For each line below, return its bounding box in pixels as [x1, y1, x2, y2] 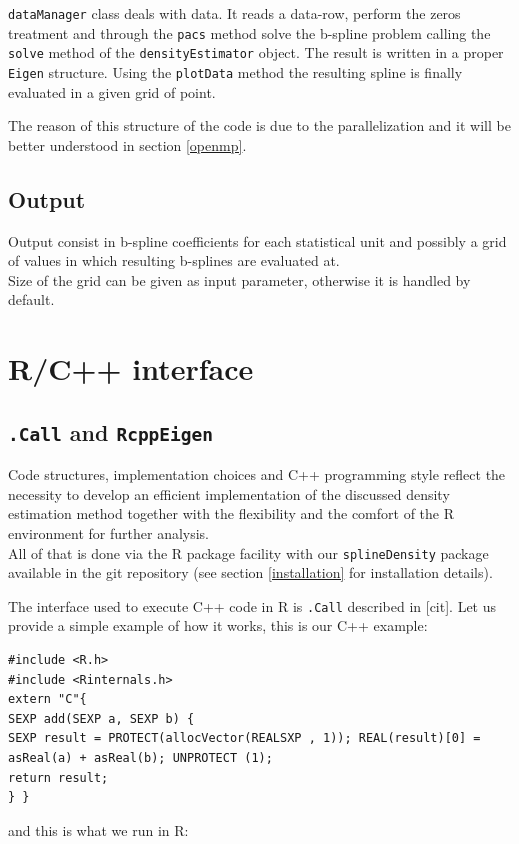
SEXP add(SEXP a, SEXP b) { [8, 711, 195, 726]
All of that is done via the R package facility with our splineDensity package [8, 542, 489, 563]
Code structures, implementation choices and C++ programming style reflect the [8, 464, 506, 485]
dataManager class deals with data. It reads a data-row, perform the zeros [8, 3, 461, 23]
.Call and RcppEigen [8, 416, 214, 447]
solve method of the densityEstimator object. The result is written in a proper [8, 42, 504, 63]
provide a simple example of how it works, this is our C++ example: [8, 615, 428, 636]
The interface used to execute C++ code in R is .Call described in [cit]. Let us [8, 595, 497, 616]
